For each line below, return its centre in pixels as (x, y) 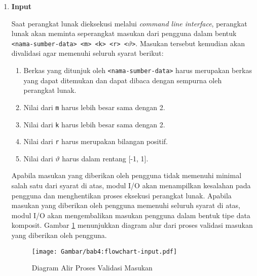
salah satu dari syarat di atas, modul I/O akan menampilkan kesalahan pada (131, 185)
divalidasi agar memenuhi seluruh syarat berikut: (87, 53)
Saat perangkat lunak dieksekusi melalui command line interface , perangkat (129, 23)
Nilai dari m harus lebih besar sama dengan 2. (94, 107)
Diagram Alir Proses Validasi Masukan (92, 268)
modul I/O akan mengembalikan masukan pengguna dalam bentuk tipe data (131, 215)
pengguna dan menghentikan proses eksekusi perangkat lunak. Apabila (121, 195)
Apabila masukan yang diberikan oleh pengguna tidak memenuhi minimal (126, 175)
